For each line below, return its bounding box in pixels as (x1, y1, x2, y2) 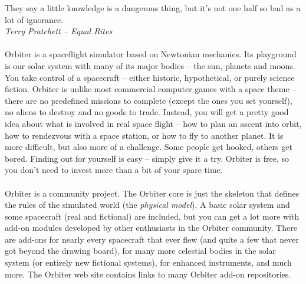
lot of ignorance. (5, 13, 64, 25)
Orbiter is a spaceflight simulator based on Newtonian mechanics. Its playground (5, 48, 297, 60)
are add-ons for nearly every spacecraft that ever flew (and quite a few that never (5, 233, 299, 245)
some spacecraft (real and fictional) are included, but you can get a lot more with (5, 210, 300, 222)
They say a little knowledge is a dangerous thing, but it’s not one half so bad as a (5, 2, 301, 14)
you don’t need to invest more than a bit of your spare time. (5, 164, 223, 176)
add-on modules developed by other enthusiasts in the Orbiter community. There (5, 221, 297, 234)
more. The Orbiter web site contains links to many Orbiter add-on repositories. (5, 267, 291, 280)
